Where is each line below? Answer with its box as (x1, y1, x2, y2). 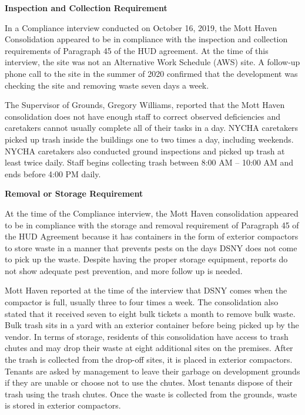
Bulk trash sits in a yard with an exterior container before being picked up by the (5, 319, 299, 331)
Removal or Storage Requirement (5, 187, 143, 200)
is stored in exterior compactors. (5, 399, 121, 411)
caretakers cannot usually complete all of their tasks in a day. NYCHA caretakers (5, 122, 299, 134)
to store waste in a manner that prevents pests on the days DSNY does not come (5, 241, 297, 254)
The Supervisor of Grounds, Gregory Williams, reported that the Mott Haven (5, 99, 285, 111)
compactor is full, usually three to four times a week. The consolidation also (5, 296, 279, 308)
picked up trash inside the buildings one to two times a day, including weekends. (5, 133, 294, 145)
